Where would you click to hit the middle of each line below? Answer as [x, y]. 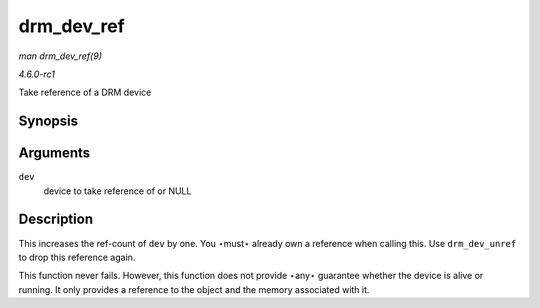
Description [56, 219]
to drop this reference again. [77, 257]
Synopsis [48, 121]
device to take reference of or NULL [117, 191]
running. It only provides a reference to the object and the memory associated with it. [194, 289]
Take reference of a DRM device [85, 92]
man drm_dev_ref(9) [60, 56]
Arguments [54, 153]
